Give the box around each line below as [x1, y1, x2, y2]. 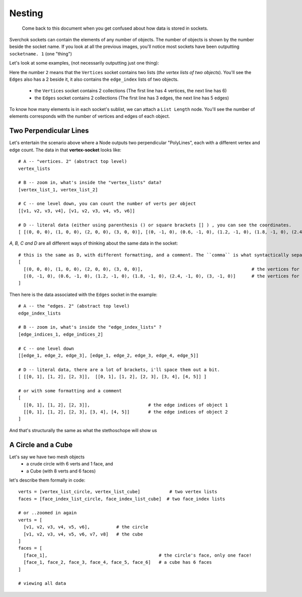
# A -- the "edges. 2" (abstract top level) [18, 303, 130, 309]
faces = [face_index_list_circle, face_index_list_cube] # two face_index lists [18, 496, 225, 502]
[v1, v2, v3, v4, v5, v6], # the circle [23, 524, 148, 530]
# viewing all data [18, 580, 66, 586]
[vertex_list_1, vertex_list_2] [18, 187, 98, 193]
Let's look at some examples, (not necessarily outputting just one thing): [9, 60, 160, 66]
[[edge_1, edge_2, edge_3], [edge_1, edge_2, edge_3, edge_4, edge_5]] [18, 352, 199, 358]
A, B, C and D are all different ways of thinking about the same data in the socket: [9, 240, 178, 247]
